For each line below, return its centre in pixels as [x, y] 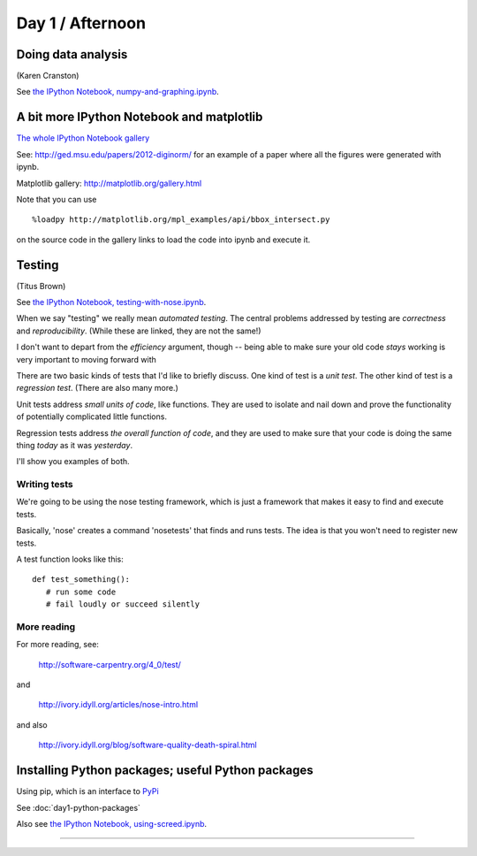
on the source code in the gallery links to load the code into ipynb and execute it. [163, 240]
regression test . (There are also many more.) [97, 388]
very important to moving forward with [86, 359]
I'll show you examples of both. [73, 462]
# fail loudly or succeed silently [123, 604]
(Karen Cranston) [48, 76]
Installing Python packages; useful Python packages [165, 771]
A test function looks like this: [70, 559]
